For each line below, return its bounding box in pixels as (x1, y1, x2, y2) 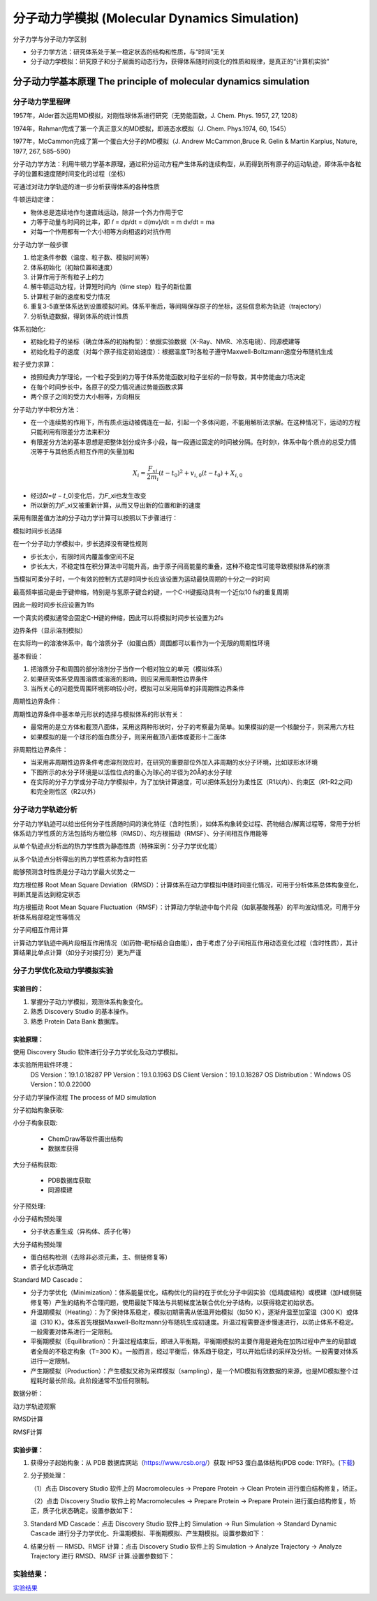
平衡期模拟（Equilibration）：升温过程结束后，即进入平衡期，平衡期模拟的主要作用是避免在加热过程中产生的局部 (30, 1337, 350, 1345)
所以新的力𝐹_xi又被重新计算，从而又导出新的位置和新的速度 (30, 501, 201, 510)
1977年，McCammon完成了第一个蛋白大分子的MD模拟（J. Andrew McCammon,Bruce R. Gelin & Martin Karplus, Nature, (13, 137, 357, 146)
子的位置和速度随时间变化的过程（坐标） (13, 170, 129, 178)
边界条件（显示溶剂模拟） (13, 626, 87, 635)
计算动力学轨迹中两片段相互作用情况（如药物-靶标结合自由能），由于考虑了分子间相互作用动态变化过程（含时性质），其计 (13, 938, 359, 947)
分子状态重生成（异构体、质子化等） (30, 1227, 135, 1236)
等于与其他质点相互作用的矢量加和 (36, 448, 135, 456)
